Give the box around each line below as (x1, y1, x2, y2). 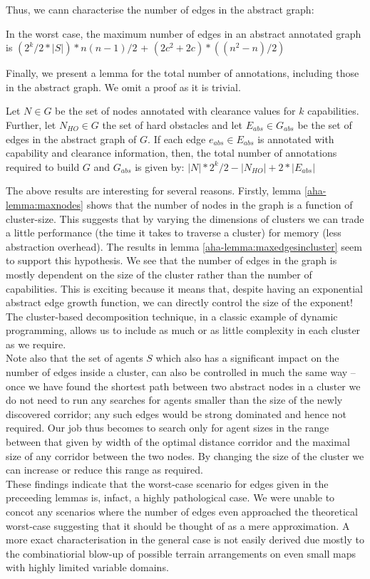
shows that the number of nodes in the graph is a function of (86, 197, 353, 212)
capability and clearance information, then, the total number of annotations (6, 145, 337, 160)
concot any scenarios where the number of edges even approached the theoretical (6, 504, 358, 518)
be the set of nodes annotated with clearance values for (55, 103, 296, 118)
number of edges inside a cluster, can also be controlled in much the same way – (6, 365, 356, 380)
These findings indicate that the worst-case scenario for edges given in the (6, 476, 329, 491)
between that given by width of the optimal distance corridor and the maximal (6, 434, 350, 449)
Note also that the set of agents (6, 350, 143, 365)
